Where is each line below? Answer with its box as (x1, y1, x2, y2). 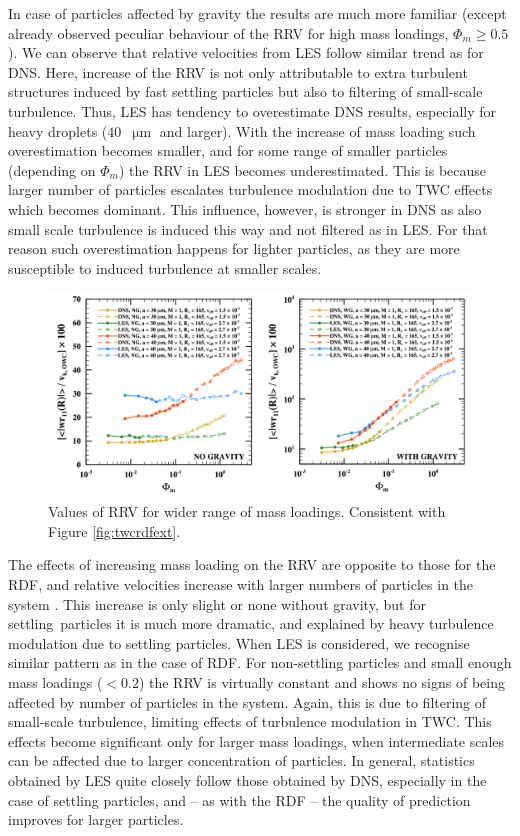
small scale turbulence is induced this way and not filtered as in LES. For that (8, 218, 488, 239)
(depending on (8, 159, 96, 180)
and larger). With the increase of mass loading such (159, 120, 476, 141)
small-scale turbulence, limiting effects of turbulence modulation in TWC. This (8, 711, 492, 732)
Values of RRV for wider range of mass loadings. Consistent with (48, 501, 446, 522)
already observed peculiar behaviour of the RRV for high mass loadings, (8, 22, 449, 43)
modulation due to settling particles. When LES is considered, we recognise (8, 632, 470, 653)
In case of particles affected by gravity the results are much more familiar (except (8, 3, 507, 23)
